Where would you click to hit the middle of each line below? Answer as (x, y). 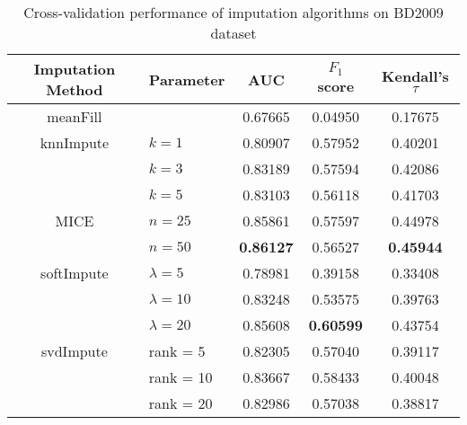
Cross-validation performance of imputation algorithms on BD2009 (233, 12)
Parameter (187, 79)
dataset (233, 33)
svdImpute (74, 351)
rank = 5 (177, 351)
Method (75, 89)
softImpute (75, 273)
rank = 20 (181, 403)
